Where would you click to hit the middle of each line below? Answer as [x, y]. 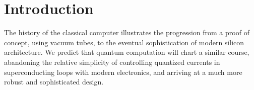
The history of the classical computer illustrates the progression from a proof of [127, 32]
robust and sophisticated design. [54, 82]
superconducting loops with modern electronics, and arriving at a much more [123, 72]
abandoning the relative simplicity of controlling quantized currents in [112, 62]
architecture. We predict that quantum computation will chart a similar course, [127, 52]
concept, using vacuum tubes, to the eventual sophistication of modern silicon [124, 42]
